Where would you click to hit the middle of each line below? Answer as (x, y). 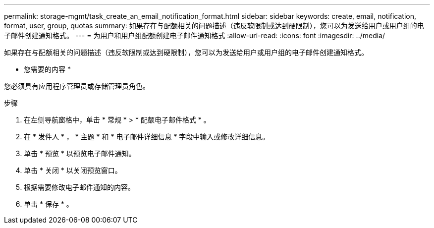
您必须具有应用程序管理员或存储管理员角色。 (77, 86)
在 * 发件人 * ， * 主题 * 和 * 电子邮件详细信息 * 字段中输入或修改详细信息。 (147, 137)
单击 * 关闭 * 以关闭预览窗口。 (73, 170)
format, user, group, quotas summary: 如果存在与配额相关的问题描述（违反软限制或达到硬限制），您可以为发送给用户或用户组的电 (214, 26)
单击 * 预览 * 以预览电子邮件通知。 (80, 153)
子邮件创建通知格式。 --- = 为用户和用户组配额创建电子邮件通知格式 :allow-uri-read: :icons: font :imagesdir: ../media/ (195, 35)
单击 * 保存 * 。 (49, 204)
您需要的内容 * (47, 69)
